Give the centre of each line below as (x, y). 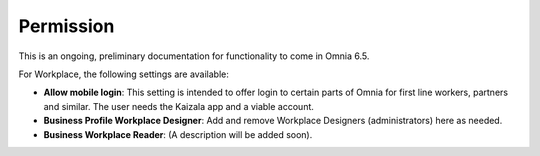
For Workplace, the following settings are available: (124, 74)
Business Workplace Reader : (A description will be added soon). (178, 134)
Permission (66, 26)
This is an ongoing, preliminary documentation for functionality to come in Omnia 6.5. (194, 56)
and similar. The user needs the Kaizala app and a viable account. (179, 106)
